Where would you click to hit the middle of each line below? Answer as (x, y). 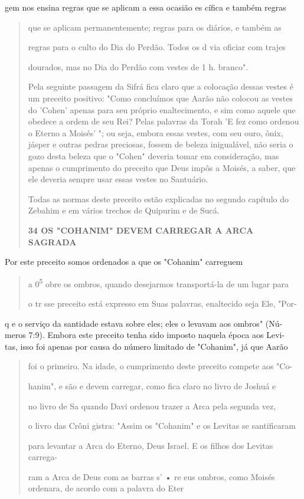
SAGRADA (52, 242)
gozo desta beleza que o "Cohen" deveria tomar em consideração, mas (153, 155)
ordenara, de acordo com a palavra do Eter (106, 488)
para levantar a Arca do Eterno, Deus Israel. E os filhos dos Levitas (151, 445)
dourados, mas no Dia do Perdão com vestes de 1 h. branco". (138, 66)
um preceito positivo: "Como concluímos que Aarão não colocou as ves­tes (160, 98)
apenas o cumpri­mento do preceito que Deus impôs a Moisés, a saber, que (162, 167)
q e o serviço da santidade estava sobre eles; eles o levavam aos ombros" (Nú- (144, 323)
